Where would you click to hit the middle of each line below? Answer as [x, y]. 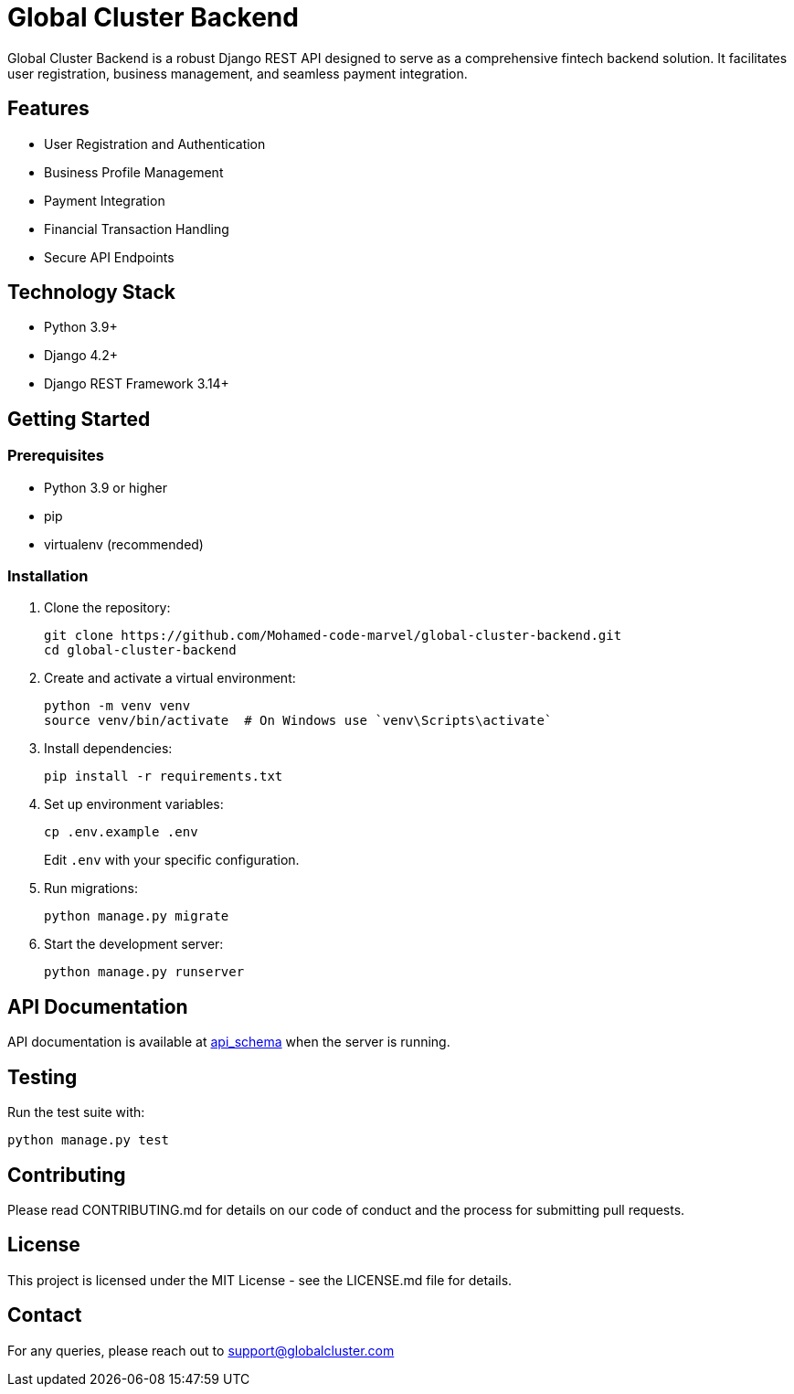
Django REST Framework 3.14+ [137, 384]
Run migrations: [91, 889]
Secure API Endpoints [109, 257]
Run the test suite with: [76, 1112]
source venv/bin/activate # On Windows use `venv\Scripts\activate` [298, 721]
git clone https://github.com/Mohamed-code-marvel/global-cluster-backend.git [333, 636]
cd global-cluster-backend [140, 650]
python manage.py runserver [144, 972]
